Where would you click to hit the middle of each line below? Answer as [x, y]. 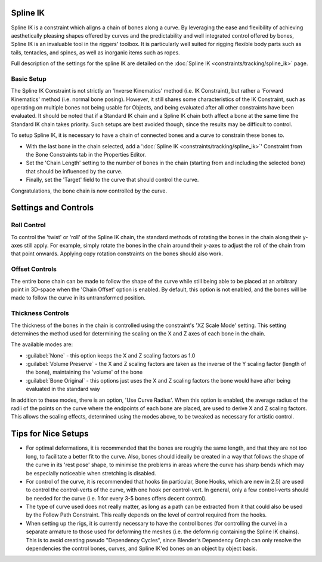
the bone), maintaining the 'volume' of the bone [84, 372]
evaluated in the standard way [63, 389]
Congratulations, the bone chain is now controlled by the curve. [89, 191]
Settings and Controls [52, 208]
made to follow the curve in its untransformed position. [78, 298]
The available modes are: [42, 344]
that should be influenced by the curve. [74, 171]
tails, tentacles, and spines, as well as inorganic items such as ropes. [95, 52]
